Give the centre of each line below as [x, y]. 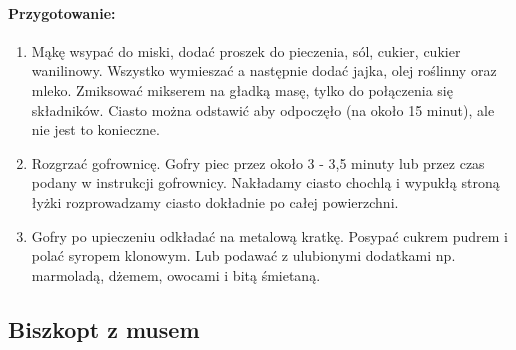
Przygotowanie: [62, 12]
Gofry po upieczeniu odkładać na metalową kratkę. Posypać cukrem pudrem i [269, 235]
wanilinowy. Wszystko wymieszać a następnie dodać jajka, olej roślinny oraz [264, 70]
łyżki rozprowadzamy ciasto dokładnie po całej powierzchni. [215, 201]
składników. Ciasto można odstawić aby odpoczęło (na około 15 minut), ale [263, 109]
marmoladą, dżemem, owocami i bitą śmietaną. [176, 274]
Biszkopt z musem [104, 328]
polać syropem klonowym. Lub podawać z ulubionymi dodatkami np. [243, 255]
